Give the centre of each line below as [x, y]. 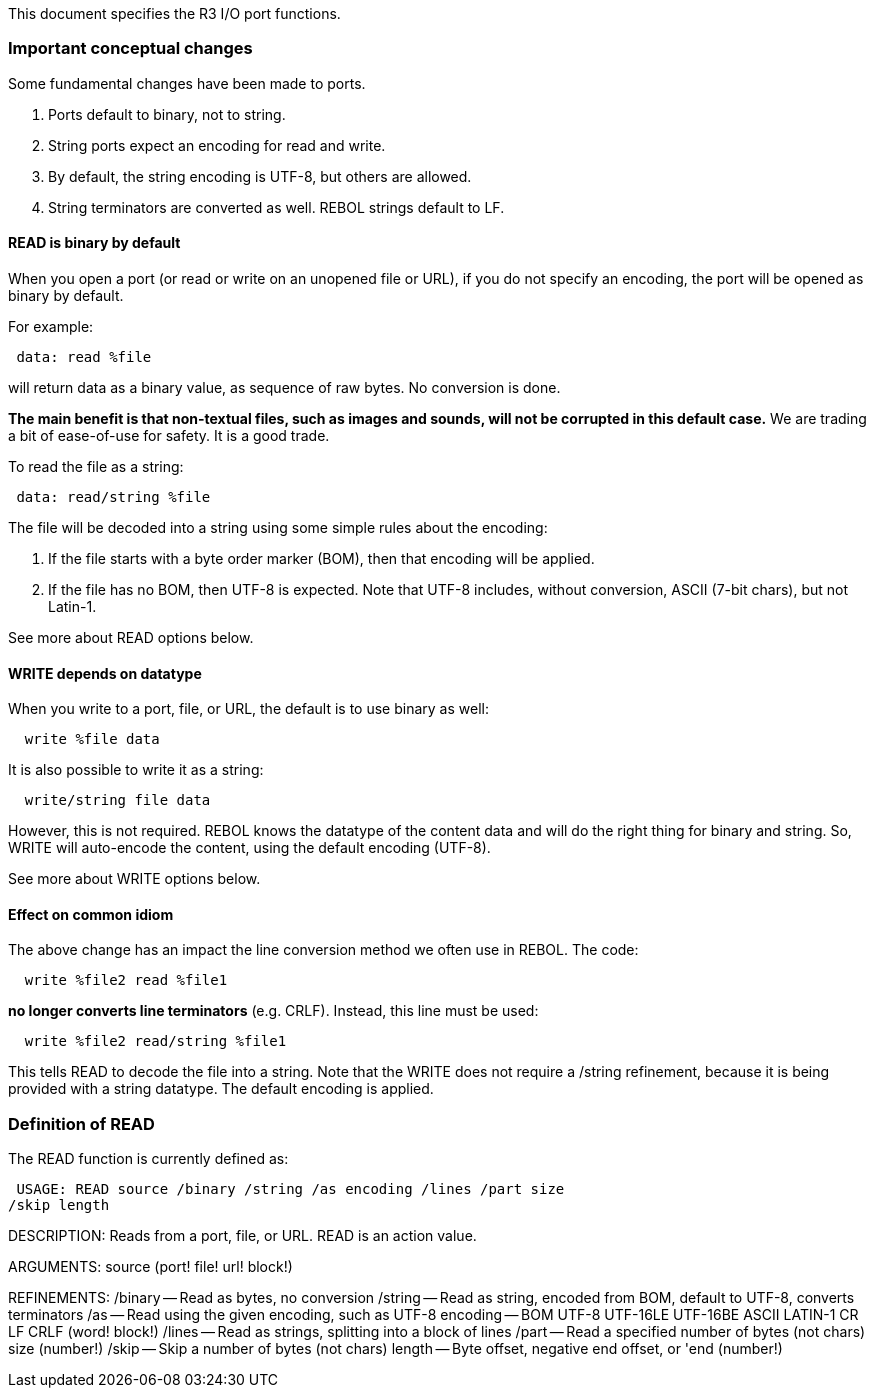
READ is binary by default [94, 243]
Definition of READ [81, 1123]
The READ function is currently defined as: [148, 1159]
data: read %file [84, 356]
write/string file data [117, 800]
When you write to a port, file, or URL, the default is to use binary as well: [248, 709]
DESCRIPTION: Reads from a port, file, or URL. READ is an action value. [242, 1236]
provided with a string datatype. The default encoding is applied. [221, 1089]
